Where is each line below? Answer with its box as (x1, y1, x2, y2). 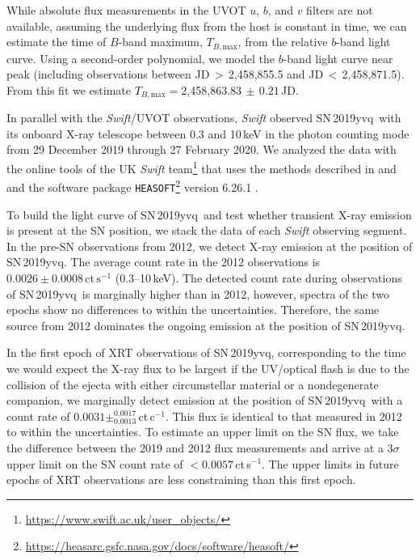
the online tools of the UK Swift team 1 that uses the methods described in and (6, 158, 397, 176)
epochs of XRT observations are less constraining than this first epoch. (6, 471, 356, 488)
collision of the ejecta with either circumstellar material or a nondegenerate (6, 375, 379, 392)
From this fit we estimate (6, 81, 131, 98)
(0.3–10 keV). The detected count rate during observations (115, 269, 402, 286)
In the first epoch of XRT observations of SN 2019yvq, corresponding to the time (6, 344, 406, 361)
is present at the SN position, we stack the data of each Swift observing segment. (6, 222, 407, 239)
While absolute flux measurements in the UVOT (6, 2, 246, 18)
